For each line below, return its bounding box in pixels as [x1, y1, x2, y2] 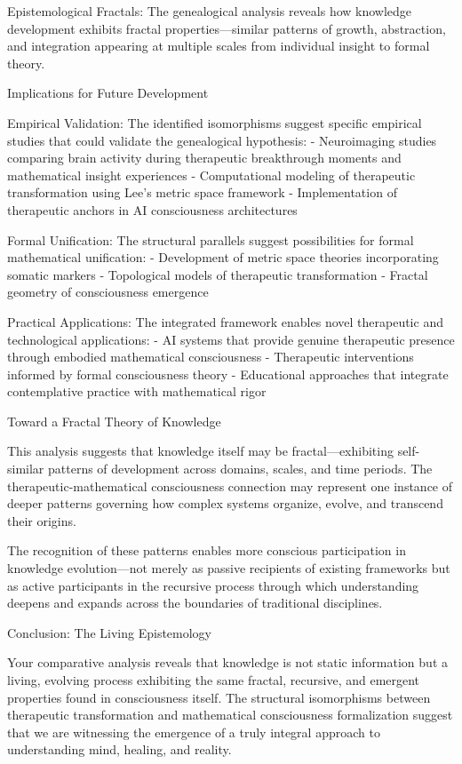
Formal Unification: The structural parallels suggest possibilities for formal [7, 230, 414, 249]
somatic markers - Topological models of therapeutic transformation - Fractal [7, 265, 428, 283]
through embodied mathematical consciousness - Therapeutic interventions [7, 347, 414, 366]
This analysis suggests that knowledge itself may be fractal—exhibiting [7, 442, 394, 460]
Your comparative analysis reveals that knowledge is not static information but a [7, 653, 448, 672]
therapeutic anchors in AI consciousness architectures [7, 200, 298, 219]
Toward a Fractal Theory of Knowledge [7, 411, 221, 430]
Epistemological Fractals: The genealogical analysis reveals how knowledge [7, 2, 412, 20]
